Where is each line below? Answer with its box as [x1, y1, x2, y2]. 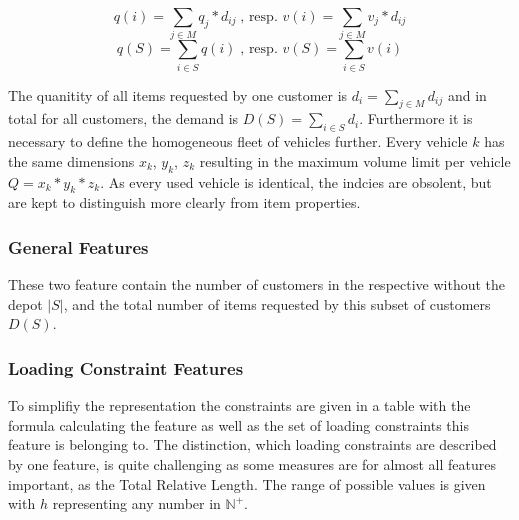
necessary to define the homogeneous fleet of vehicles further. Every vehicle [8, 131, 468, 152]
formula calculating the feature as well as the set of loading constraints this [8, 414, 470, 435]
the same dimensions [8, 150, 135, 171]
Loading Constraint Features [8, 355, 244, 380]
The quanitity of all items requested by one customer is [8, 84, 348, 105]
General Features [8, 234, 149, 259]
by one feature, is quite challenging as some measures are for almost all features [8, 454, 496, 475]
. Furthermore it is [359, 108, 473, 129]
